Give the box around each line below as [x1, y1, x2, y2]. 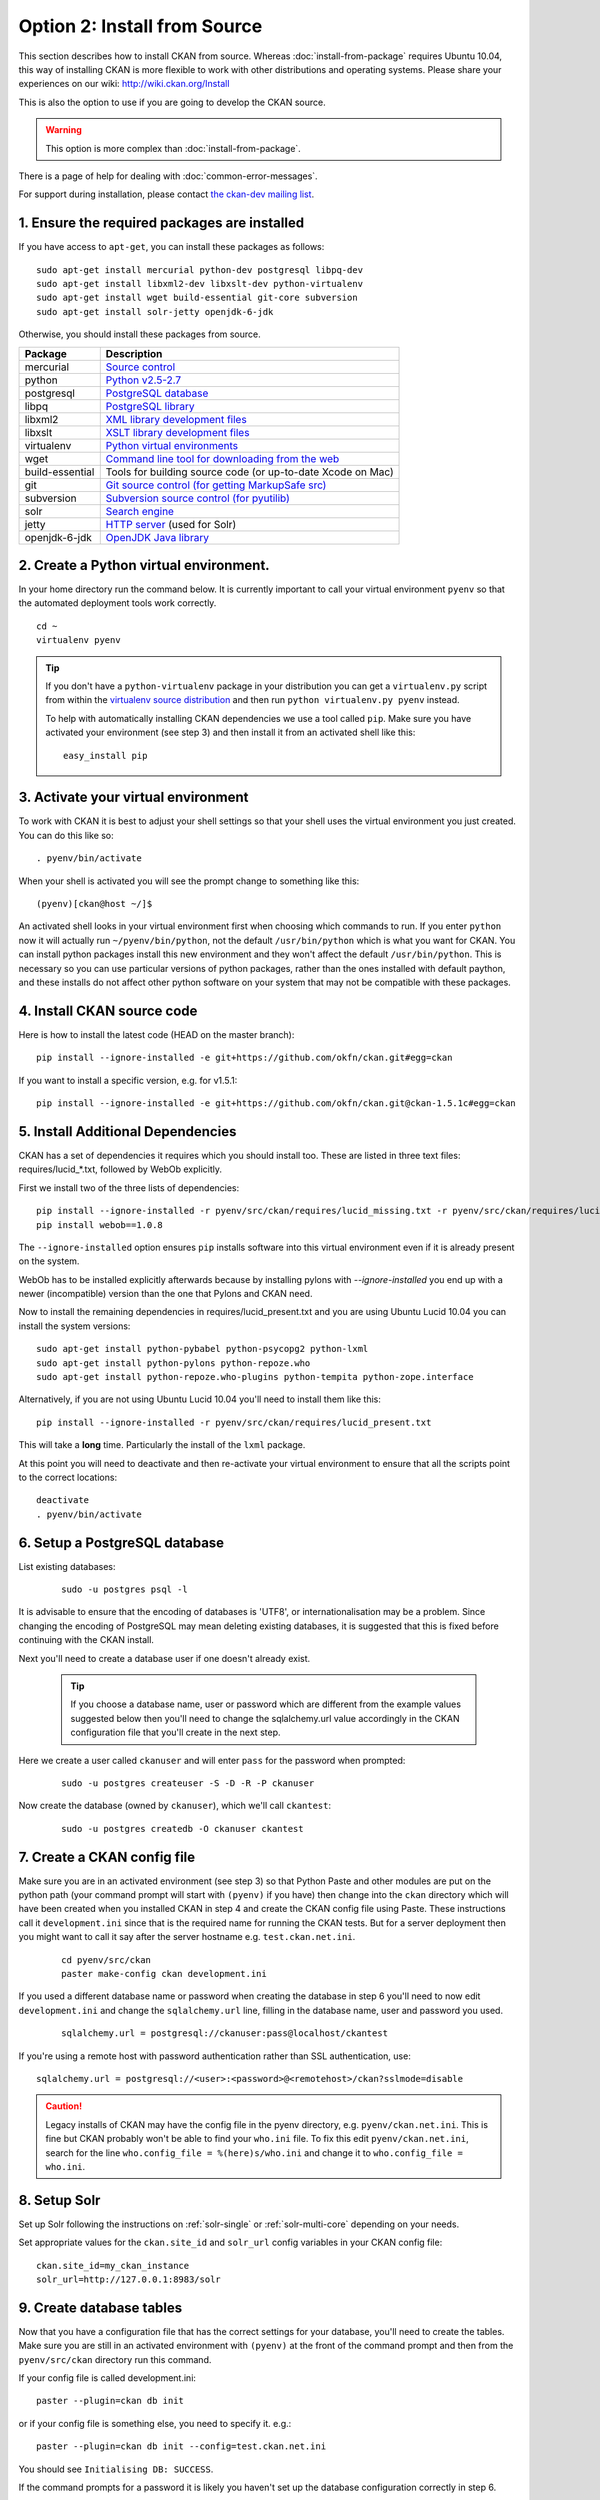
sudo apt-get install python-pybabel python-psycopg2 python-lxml [36, 1343, 369, 1355]
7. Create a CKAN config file [18, 1848, 196, 1865]
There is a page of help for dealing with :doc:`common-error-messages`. [18, 170, 319, 182]
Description [105, 346, 163, 360]
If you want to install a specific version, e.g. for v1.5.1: [18, 1074, 238, 1086]
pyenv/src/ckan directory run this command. [18, 2353, 212, 2365]
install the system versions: [18, 1320, 131, 1332]
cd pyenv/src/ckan [61, 1954, 152, 1965]
